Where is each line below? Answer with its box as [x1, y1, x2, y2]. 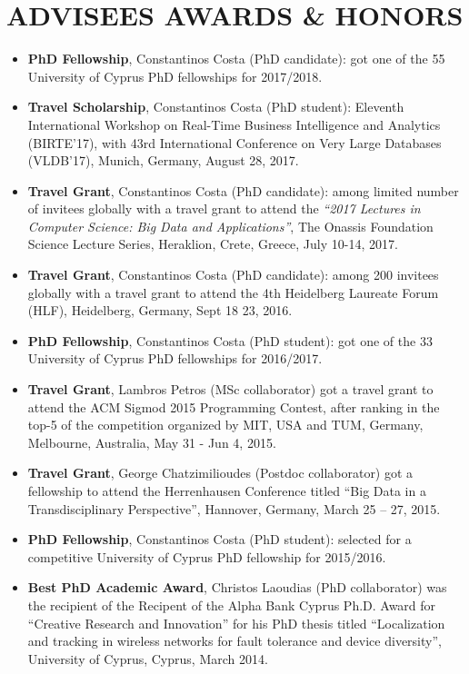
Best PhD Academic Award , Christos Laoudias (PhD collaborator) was [27, 578, 447, 597]
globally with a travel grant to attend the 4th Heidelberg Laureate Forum [27, 282, 439, 302]
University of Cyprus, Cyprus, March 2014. [27, 649, 268, 668]
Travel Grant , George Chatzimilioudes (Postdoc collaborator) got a [27, 463, 414, 482]
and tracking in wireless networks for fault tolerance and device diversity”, [27, 631, 442, 650]
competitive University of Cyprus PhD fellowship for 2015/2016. [27, 547, 386, 566]
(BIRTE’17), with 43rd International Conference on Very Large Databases [27, 133, 442, 152]
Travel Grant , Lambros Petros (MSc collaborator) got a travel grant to [27, 380, 434, 399]
